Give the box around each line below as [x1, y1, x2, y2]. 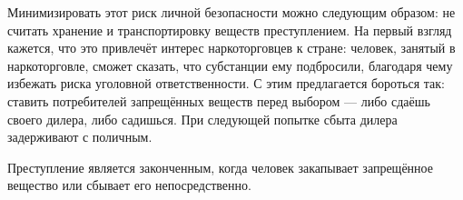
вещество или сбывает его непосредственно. [7, 175, 251, 195]
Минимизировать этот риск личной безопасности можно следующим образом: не [7, 3, 456, 21]
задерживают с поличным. [7, 127, 153, 146]
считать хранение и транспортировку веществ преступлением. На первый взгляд [7, 20, 452, 39]
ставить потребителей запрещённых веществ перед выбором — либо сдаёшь [7, 91, 430, 110]
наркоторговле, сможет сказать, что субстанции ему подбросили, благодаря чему [7, 55, 453, 75]
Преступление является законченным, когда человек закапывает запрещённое [7, 157, 433, 176]
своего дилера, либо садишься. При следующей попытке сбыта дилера [7, 109, 398, 128]
